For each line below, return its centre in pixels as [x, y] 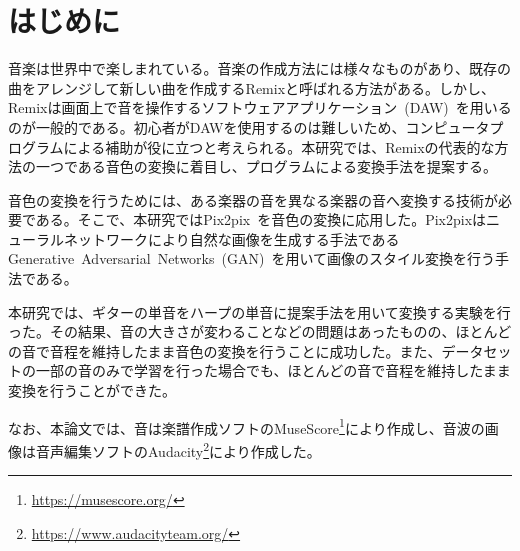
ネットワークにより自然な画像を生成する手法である [231, 238]
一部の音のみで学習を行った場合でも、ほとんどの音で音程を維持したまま [273, 370]
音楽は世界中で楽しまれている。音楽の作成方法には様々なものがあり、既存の [260, 68]
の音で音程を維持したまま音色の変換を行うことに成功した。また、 [225, 350]
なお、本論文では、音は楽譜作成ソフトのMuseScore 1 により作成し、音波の [246, 426]
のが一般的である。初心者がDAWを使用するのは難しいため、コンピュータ [249, 126]
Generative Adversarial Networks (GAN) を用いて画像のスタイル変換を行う [251, 258]
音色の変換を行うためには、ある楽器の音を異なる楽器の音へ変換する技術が [253, 199]
